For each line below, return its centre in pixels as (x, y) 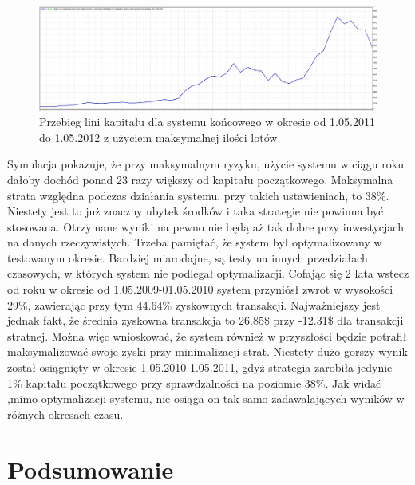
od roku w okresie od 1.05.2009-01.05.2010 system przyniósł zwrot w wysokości (200, 289)
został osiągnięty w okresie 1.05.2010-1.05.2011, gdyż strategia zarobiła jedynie (200, 367)
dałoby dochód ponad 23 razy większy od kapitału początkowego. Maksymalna (200, 179)
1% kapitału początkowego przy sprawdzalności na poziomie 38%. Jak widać (194, 382)
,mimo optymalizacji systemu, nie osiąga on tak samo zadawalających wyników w (206, 398)
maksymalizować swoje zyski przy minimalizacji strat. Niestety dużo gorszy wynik (207, 351)
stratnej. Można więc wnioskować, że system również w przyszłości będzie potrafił (207, 335)
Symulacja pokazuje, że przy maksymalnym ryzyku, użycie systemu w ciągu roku (206, 164)
